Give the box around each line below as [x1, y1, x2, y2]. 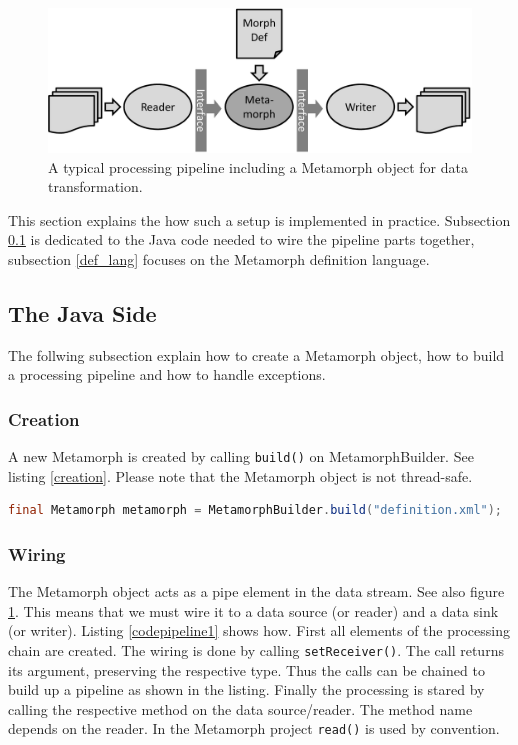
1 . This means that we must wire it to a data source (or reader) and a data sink [8, 600, 499, 621]
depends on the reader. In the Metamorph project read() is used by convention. [8, 718, 500, 739]
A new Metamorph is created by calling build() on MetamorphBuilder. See [8, 446, 474, 467]
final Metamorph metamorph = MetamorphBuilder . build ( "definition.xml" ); [8, 503, 503, 518]
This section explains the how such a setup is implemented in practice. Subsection [8, 209, 511, 230]
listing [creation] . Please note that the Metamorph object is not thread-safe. [8, 465, 473, 486]
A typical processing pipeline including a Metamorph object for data [48, 156, 468, 177]
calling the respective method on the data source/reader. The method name [8, 698, 473, 719]
